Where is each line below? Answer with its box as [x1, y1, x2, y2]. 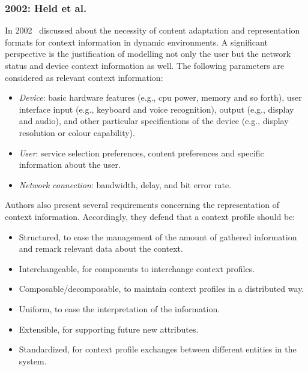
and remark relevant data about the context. [19, 242, 183, 255]
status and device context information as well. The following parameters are [5, 59, 285, 71]
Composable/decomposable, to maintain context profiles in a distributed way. [19, 282, 304, 295]
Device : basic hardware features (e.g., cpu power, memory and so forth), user [19, 91, 302, 104]
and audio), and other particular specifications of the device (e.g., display [19, 114, 289, 127]
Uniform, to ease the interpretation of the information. [19, 302, 220, 315]
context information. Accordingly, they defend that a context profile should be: [5, 210, 295, 222]
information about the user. [19, 158, 121, 171]
